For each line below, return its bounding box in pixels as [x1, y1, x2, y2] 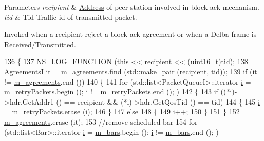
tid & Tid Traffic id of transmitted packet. [4, 11, 137, 22]
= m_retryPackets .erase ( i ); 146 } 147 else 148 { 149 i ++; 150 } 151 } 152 [4, 106, 240, 117]
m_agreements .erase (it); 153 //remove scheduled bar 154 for [4, 116, 198, 127]
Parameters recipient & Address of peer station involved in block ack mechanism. [4, 2, 259, 12]
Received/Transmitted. [4, 38, 76, 49]
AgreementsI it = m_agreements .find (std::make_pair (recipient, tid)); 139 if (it [4, 66, 257, 76]
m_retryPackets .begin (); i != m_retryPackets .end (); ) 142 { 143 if [4, 86, 218, 97]
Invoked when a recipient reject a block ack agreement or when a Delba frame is [4, 29, 257, 39]
